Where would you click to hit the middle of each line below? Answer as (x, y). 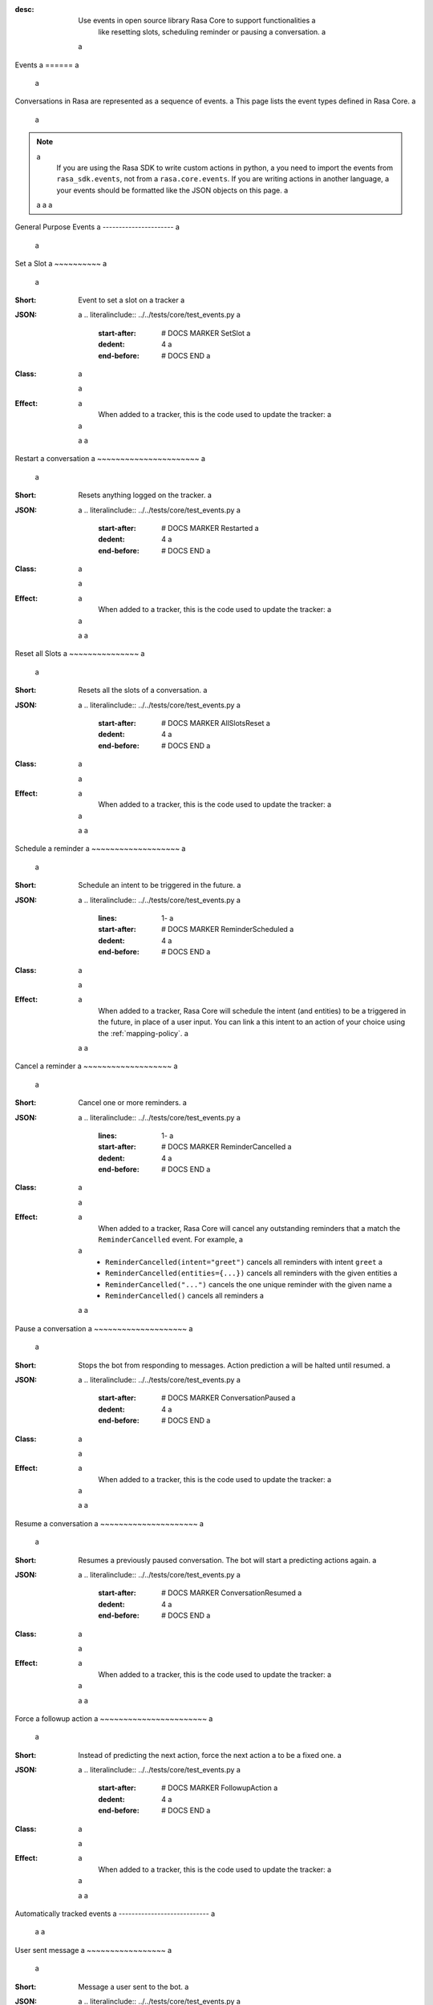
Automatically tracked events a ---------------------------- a (115, 1914)
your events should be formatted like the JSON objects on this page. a (172, 190)
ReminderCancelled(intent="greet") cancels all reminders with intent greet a (244, 1262)
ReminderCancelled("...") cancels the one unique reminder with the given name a (249, 1284)
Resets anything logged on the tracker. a (145, 495)
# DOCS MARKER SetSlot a (206, 333)
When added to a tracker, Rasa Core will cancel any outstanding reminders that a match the (249, 1228)
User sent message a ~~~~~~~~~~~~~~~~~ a (93, 1950)
